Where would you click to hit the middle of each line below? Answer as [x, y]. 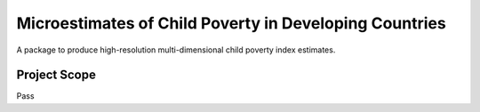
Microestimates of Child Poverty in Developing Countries [231, 23]
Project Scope [56, 75]
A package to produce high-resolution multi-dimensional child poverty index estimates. [176, 50]
